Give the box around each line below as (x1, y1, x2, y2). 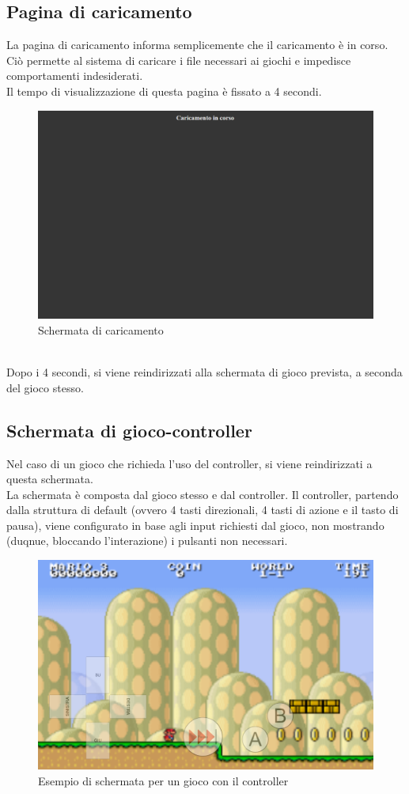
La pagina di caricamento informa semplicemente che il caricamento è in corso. (6, 36, 388, 53)
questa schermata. (6, 471, 93, 487)
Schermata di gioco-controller (6, 418, 252, 442)
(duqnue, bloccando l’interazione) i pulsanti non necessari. (6, 532, 288, 549)
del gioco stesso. (6, 379, 84, 395)
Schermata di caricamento (38, 321, 164, 338)
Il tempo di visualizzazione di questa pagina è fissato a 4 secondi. (6, 82, 322, 99)
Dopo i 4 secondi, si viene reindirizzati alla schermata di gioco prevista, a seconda (6, 364, 403, 380)
